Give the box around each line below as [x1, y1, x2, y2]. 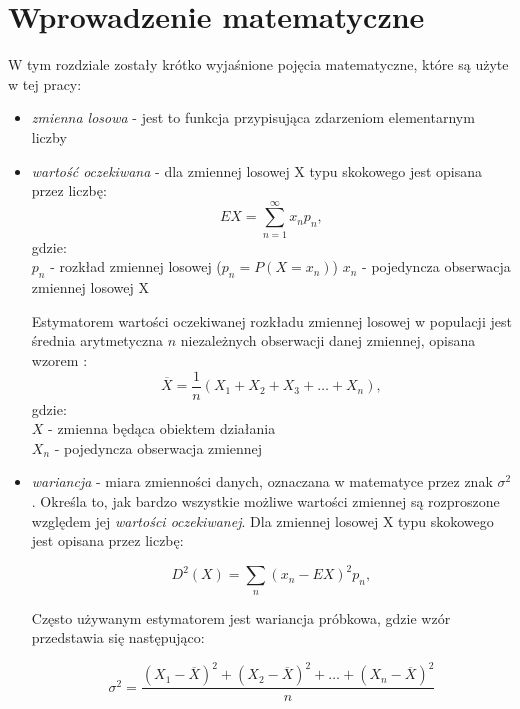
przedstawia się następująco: [31, 627, 205, 648]
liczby [31, 126, 67, 147]
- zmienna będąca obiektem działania [48, 418, 276, 439]
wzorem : [31, 349, 88, 370]
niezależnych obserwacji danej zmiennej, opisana [180, 330, 476, 351]
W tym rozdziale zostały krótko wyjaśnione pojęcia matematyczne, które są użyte [8, 54, 509, 75]
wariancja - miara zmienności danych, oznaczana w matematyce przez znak [31, 471, 493, 492]
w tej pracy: [8, 73, 82, 94]
